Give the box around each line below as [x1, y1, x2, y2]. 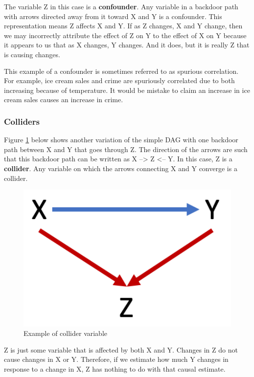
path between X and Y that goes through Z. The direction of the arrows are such [4, 144, 248, 154]
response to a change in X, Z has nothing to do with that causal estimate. [4, 363, 226, 374]
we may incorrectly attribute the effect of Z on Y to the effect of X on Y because [4, 30, 247, 40]
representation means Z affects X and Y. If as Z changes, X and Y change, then [4, 21, 243, 31]
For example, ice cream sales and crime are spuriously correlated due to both [4, 75, 235, 86]
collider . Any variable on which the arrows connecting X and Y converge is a [4, 163, 237, 173]
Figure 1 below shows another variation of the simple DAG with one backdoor [4, 134, 238, 145]
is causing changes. [4, 49, 60, 59]
